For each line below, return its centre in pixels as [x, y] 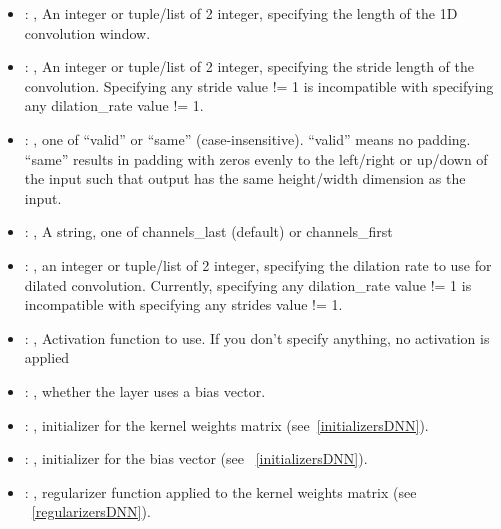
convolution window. [87, 32]
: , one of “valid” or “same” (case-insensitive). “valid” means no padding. [247, 138]
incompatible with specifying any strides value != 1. [183, 304]
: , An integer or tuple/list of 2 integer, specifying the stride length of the [249, 66]
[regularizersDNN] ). [91, 511]
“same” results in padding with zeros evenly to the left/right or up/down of [256, 158]
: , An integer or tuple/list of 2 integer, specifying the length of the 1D [241, 13]
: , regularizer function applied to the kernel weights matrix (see [220, 491]
